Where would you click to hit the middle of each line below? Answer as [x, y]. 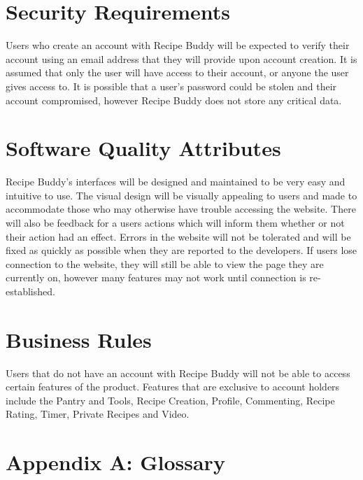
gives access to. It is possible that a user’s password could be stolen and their [171, 86]
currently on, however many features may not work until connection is [156, 277]
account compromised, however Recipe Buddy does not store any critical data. [174, 100]
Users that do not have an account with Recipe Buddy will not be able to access [178, 373]
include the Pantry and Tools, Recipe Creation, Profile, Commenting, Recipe [170, 400]
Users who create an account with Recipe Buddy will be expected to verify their [178, 45]
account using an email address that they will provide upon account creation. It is [181, 58]
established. [30, 291]
